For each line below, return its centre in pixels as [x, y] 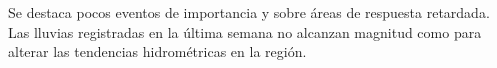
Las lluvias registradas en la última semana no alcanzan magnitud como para [245, 31]
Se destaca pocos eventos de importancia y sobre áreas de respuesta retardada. [249, 12]
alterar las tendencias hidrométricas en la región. [157, 51]
